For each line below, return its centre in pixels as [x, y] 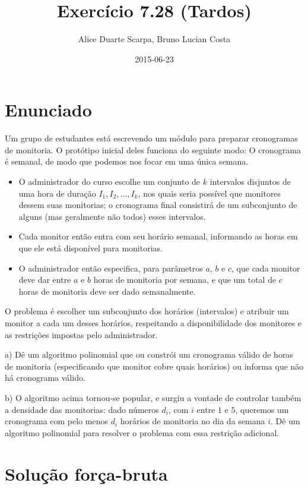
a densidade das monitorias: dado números [82, 409]
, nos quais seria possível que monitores [209, 193]
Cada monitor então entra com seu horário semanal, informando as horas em [158, 236]
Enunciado [48, 110]
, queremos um [262, 409]
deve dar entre [45, 280]
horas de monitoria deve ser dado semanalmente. [107, 291]
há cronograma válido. [45, 378]
